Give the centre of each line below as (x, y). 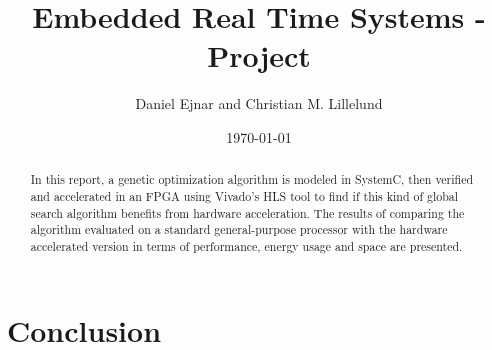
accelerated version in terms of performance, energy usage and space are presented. (246, 245)
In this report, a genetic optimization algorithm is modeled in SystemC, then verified (252, 179)
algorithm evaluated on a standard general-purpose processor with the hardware (239, 229)
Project (259, 55)
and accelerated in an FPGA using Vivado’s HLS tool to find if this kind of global (244, 195)
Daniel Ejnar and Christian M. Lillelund (259, 103)
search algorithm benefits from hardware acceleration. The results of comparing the (247, 212)
